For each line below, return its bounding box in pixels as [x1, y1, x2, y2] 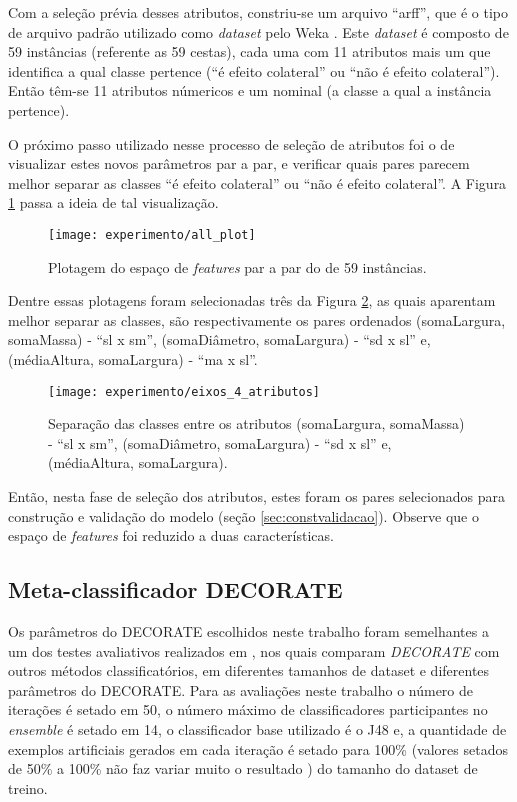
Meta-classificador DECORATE [8, 574, 343, 605]
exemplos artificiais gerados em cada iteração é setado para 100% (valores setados [8, 738, 508, 759]
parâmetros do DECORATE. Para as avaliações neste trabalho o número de [8, 679, 474, 700]
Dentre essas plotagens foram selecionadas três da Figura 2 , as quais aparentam [8, 290, 496, 311]
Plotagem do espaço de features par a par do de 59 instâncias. [48, 256, 427, 277]
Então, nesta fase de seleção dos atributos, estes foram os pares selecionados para [8, 486, 505, 506]
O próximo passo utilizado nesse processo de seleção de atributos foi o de [8, 133, 455, 154]
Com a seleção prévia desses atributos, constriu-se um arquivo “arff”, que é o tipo [8, 2, 509, 22]
